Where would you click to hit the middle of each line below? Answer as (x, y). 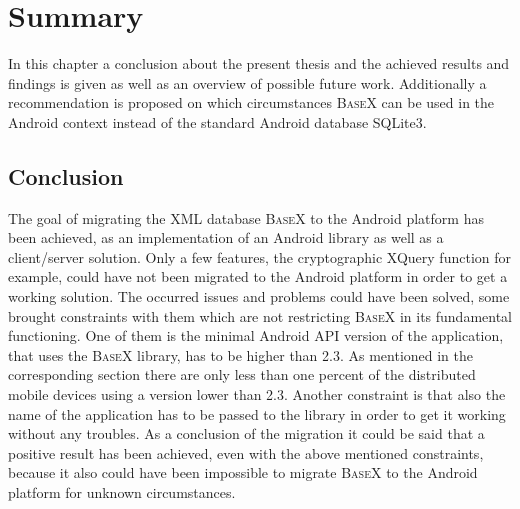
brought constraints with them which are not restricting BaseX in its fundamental (260, 315)
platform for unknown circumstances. (122, 492)
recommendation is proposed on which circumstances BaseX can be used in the (251, 102)
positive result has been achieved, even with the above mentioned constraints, (246, 452)
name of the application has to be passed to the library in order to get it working (257, 413)
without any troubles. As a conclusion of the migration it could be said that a (246, 433)
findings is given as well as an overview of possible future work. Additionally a (247, 82)
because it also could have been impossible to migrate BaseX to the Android (243, 472)
